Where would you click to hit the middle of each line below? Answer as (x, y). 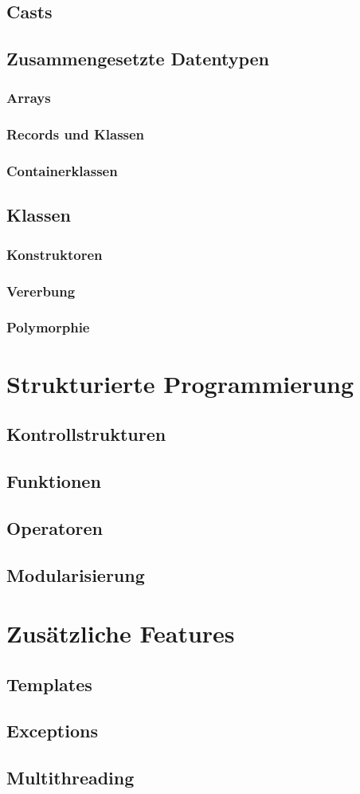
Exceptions (52, 731)
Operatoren (55, 527)
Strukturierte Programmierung (180, 383)
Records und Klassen (76, 134)
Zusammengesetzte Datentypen (138, 59)
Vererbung (41, 291)
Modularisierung (76, 574)
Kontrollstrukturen (86, 434)
